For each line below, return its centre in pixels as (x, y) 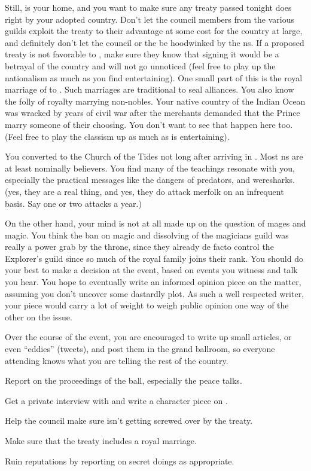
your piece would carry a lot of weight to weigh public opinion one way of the (147, 305)
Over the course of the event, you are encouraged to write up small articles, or (148, 337)
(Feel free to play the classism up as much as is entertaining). (117, 136)
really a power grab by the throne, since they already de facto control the (139, 247)
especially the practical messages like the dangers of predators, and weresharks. (150, 180)
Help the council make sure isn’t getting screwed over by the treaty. (129, 420)
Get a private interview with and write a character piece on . (116, 400)
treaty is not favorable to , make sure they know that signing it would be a (142, 54)
